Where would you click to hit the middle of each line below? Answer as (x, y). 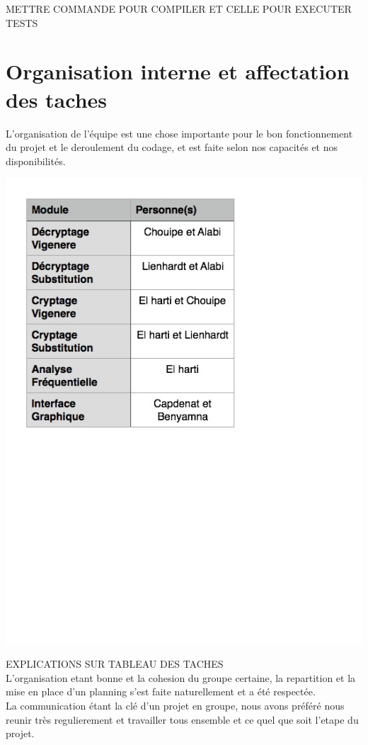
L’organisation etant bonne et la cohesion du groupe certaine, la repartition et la (181, 677)
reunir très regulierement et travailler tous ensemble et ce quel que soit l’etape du (182, 719)
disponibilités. (36, 161)
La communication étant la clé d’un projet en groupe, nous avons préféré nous (175, 706)
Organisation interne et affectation (178, 71)
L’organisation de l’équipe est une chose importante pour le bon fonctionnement (179, 133)
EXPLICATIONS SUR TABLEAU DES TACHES (115, 664)
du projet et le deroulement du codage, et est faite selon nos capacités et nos (172, 147)
